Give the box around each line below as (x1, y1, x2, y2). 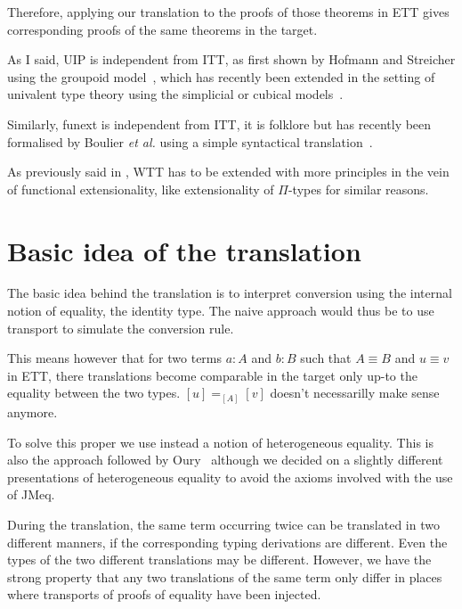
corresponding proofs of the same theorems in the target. (7, 20, 318, 38)
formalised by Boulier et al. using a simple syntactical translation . (7, 132, 373, 151)
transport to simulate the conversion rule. (7, 318, 234, 337)
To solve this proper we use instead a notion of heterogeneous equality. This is (7, 432, 434, 451)
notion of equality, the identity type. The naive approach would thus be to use (7, 301, 434, 320)
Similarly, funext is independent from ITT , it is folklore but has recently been (7, 114, 432, 133)
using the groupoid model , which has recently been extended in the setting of (7, 67, 435, 86)
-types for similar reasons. (288, 179, 429, 198)
